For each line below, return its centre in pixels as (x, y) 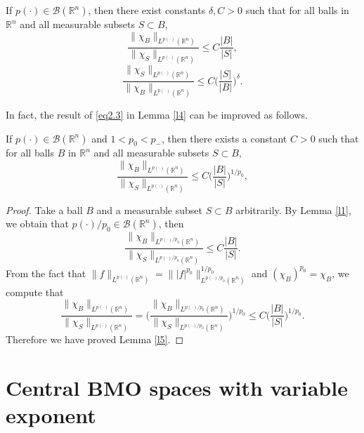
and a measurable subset (149, 209)
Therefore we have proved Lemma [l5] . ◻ (95, 339)
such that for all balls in (297, 10)
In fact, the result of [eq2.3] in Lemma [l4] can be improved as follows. (157, 115)
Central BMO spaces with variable (177, 387)
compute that (35, 292)
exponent (51, 415)
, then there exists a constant (224, 138)
